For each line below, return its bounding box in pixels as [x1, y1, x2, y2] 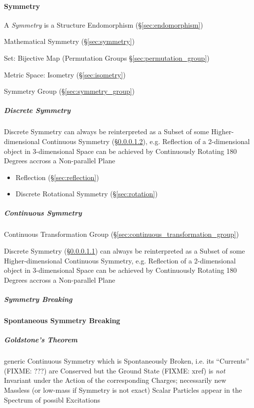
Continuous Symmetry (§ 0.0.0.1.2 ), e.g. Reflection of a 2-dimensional [42, 136, 250, 146]
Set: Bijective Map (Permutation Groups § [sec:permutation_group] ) [4, 52, 210, 63]
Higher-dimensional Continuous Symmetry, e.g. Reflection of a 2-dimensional [4, 255, 236, 265]
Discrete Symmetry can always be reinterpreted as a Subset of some [4, 126, 209, 137]
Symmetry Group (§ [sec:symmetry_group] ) [4, 86, 135, 96]
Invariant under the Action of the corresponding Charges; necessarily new [4, 375, 226, 385]
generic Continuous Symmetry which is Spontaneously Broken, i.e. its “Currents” [4, 356, 249, 366]
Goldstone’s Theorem [4, 334, 78, 345]
